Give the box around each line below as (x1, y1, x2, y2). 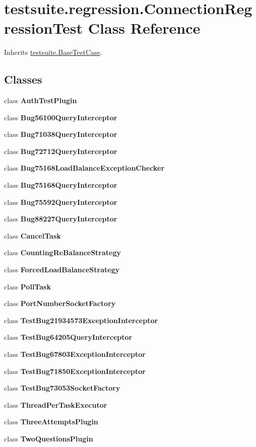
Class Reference (88, 18, 201, 38)
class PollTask (4, 281, 51, 291)
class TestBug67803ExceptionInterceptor (4, 349, 146, 359)
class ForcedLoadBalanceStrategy (4, 264, 120, 275)
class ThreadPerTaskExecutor (4, 399, 107, 410)
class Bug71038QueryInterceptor (4, 129, 117, 139)
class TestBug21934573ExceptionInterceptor (4, 315, 158, 325)
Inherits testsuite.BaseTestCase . (4, 47, 102, 57)
